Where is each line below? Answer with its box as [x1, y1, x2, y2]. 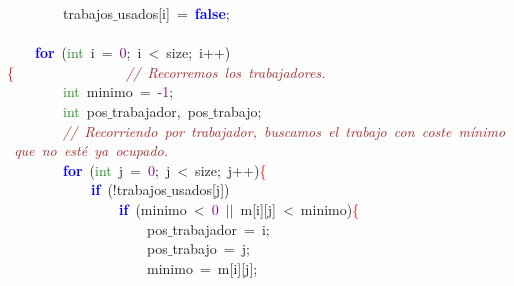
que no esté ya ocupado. [14, 140, 168, 161]
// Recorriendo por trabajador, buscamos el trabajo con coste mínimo [63, 120, 506, 141]
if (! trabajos [91, 179, 167, 200]
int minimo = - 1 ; [63, 81, 174, 102]
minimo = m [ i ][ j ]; [146, 257, 258, 278]
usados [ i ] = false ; [117, 3, 230, 23]
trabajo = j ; [172, 238, 250, 259]
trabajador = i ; [172, 218, 270, 239]
